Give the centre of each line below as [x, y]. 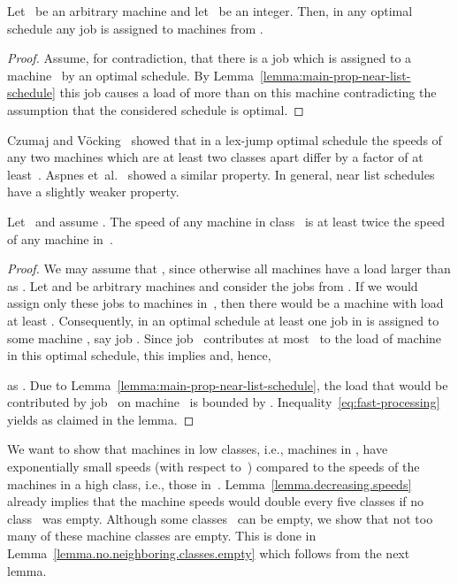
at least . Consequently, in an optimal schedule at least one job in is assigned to [223, 320]
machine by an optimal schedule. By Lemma [130, 75]
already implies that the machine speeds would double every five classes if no [216, 501]
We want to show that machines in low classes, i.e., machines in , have [198, 449]
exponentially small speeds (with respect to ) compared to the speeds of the [214, 467]
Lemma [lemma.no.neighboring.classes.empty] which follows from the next [209, 553]
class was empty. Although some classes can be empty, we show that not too [220, 518]
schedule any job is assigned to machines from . [135, 28]
